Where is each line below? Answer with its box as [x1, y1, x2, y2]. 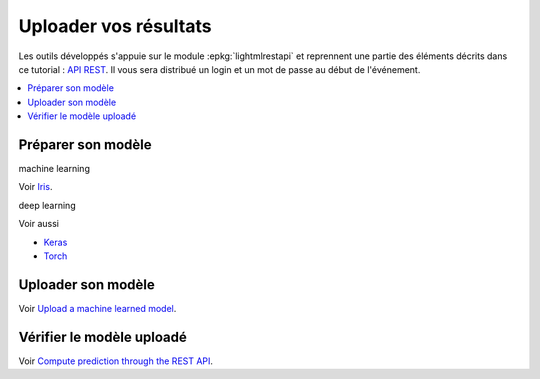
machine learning [18, 163, 90, 175]
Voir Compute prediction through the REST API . [18, 355, 214, 367]
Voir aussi [18, 218, 60, 230]
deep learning [18, 199, 76, 211]
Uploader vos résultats [18, 15, 212, 37]
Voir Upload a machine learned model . [18, 302, 177, 314]
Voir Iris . [18, 181, 53, 193]
